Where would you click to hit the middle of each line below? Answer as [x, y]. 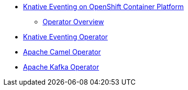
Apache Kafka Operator [61, 67]
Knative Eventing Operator [66, 37]
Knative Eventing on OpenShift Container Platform [104, 7]
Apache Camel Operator [62, 52]
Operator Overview [73, 22]
